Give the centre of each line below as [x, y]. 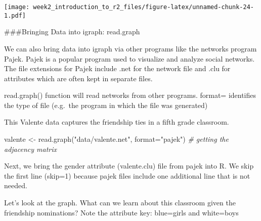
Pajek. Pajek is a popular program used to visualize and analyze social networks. [129, 58]
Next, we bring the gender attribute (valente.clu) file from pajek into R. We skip [129, 166]
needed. [16, 185]
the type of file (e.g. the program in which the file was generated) [106, 105]
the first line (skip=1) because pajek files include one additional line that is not [127, 175]
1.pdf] [15, 15]
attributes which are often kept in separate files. [78, 78]
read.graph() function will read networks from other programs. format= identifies [130, 95]
